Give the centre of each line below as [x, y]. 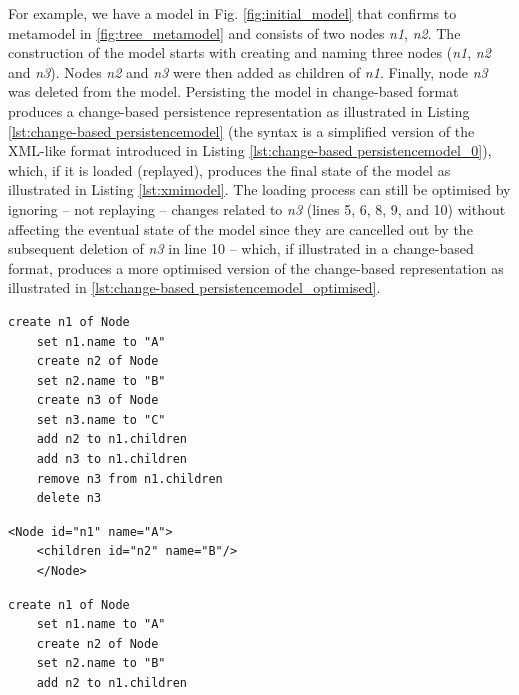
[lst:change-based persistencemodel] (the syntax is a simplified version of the [241, 130]
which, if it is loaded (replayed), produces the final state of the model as [229, 169]
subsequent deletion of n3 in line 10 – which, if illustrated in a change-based [241, 248]
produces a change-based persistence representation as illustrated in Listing [239, 110]
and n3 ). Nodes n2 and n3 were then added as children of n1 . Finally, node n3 [248, 71]
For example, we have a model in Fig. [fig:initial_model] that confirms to [232, 13]
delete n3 [69, 498]
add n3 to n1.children [111, 459]
